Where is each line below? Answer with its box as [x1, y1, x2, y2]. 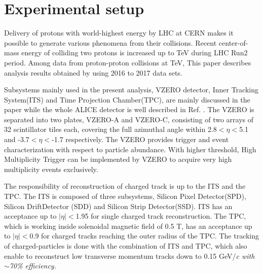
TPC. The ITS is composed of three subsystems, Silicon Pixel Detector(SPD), [4, 191, 246, 201]
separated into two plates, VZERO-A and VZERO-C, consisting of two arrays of [4, 114, 254, 124]
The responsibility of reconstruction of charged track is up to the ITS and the [4, 181, 246, 191]
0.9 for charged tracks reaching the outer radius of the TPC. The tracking [29, 230, 259, 241]
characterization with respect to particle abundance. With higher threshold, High [4, 144, 256, 154]
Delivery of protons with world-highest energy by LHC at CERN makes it [4, 27, 234, 38]
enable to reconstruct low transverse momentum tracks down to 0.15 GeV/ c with [4, 250, 255, 261]
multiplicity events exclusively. [4, 163, 98, 174]
